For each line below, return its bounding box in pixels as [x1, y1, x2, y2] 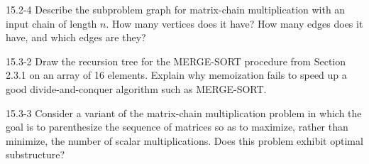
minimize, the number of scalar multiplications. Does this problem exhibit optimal [6, 133, 363, 148]
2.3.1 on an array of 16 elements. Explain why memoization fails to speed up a [6, 67, 347, 82]
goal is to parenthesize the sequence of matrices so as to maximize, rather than [6, 119, 348, 134]
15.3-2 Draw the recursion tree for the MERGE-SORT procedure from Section [6, 53, 346, 68]
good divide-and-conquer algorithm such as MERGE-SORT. [6, 81, 267, 96]
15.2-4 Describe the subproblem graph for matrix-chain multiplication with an [6, 2, 346, 16]
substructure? [6, 147, 65, 162]
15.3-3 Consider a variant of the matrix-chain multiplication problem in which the [6, 105, 362, 120]
